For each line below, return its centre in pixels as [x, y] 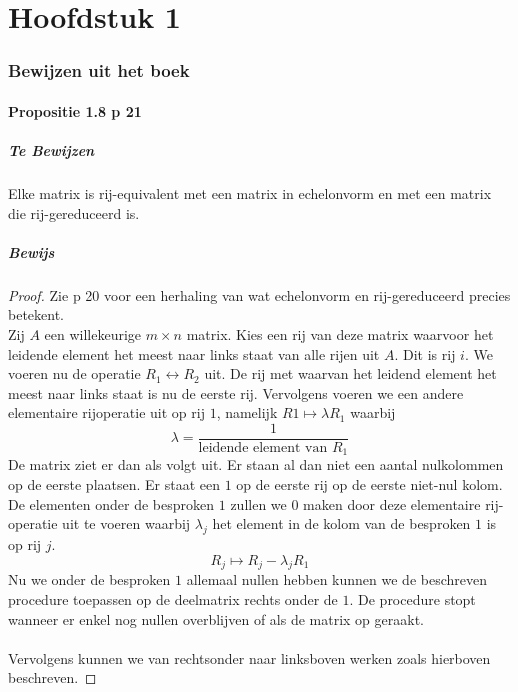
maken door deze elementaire [392, 503]
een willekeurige [93, 333]
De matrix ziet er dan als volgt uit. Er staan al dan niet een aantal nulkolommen [256, 464]
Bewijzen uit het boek [99, 70]
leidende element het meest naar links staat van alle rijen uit [194, 353]
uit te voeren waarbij [126, 523]
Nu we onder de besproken [89, 579]
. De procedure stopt [412, 598]
